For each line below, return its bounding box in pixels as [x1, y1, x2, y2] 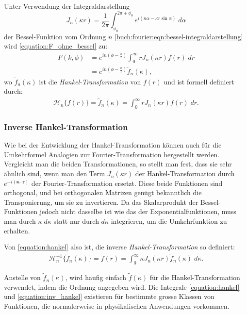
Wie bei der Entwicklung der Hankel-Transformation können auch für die [4, 140, 222, 150]
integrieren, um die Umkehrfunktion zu [111, 216, 227, 226]
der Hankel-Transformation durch [135, 168, 235, 179]
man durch [4, 216, 36, 226]
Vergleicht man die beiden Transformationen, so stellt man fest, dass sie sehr [4, 159, 232, 169]
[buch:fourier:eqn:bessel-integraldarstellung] [115, 31, 243, 41]
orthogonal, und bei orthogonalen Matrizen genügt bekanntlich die [4, 187, 202, 198]
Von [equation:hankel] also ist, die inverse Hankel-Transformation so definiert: [4, 242, 235, 252]
